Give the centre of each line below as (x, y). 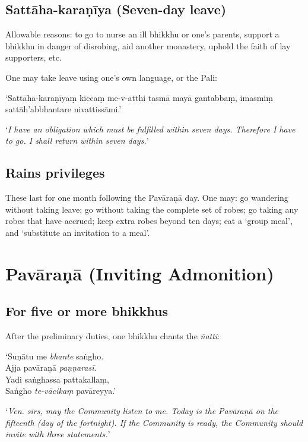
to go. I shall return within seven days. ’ (77, 141)
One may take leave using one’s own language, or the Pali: (111, 77)
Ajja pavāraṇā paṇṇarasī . (51, 367)
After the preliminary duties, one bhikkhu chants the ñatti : (113, 336)
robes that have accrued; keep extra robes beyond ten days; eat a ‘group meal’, (149, 221)
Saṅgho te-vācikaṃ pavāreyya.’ (61, 391)
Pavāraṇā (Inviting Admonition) (140, 273)
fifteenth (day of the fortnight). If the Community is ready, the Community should (154, 422)
